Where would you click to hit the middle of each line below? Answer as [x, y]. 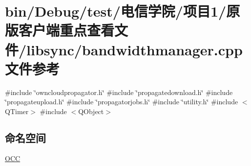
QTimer [17, 111]
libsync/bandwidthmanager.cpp [135, 49]
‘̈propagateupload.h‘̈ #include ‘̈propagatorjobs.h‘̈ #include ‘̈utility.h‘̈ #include [122, 102]
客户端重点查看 [67, 30]
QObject [91, 111]
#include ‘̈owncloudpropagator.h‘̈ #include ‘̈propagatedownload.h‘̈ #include [119, 92]
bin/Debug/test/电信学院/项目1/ [116, 11]
